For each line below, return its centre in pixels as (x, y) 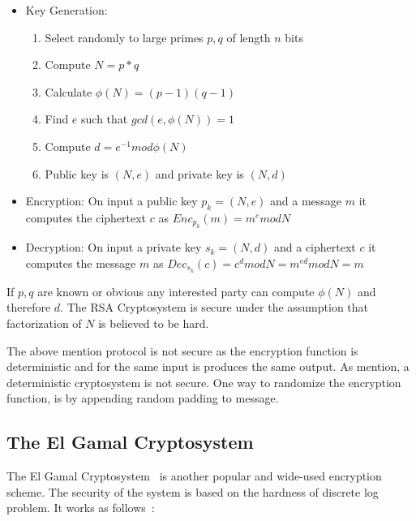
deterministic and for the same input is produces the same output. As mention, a (208, 366)
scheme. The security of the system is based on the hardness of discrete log (193, 491)
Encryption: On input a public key (112, 201)
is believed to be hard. (154, 323)
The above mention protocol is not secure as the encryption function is (182, 350)
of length (249, 37)
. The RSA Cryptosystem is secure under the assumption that (214, 307)
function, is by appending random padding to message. (143, 398)
